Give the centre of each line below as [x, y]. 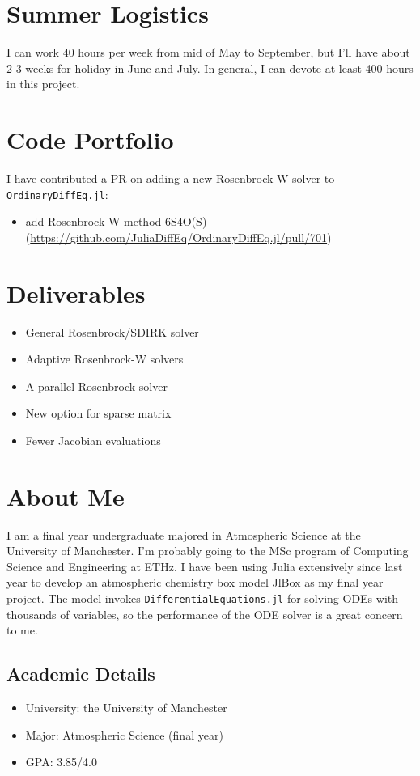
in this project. [43, 84]
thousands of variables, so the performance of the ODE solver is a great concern [205, 614]
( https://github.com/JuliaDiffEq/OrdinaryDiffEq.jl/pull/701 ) [178, 237]
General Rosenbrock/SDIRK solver [112, 331]
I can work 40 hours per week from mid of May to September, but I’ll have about [208, 52]
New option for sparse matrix [98, 413]
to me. [22, 630]
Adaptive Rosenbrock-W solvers [104, 359]
